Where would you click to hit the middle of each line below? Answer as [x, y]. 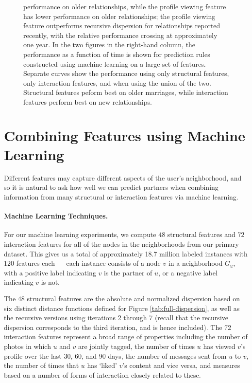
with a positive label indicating [50, 272]
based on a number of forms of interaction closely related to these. [102, 374]
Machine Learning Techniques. [56, 216]
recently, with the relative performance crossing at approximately [120, 35]
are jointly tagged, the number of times [136, 346]
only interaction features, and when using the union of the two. [117, 82]
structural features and [201, 234]
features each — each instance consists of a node [88, 263]
